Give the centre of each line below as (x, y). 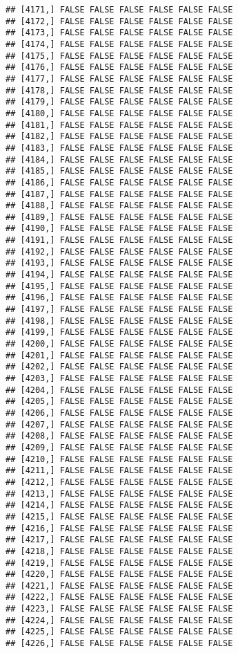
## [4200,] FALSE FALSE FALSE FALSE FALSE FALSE (119, 344)
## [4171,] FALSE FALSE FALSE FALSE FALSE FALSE (119, 10)
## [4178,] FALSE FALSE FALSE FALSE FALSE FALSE (119, 90)
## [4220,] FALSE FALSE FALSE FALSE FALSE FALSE (119, 574)
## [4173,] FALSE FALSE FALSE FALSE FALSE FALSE (119, 33)
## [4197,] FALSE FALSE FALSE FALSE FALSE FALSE (119, 310)
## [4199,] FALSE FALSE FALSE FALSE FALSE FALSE (119, 332)
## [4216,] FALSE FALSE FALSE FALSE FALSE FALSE (119, 528)
